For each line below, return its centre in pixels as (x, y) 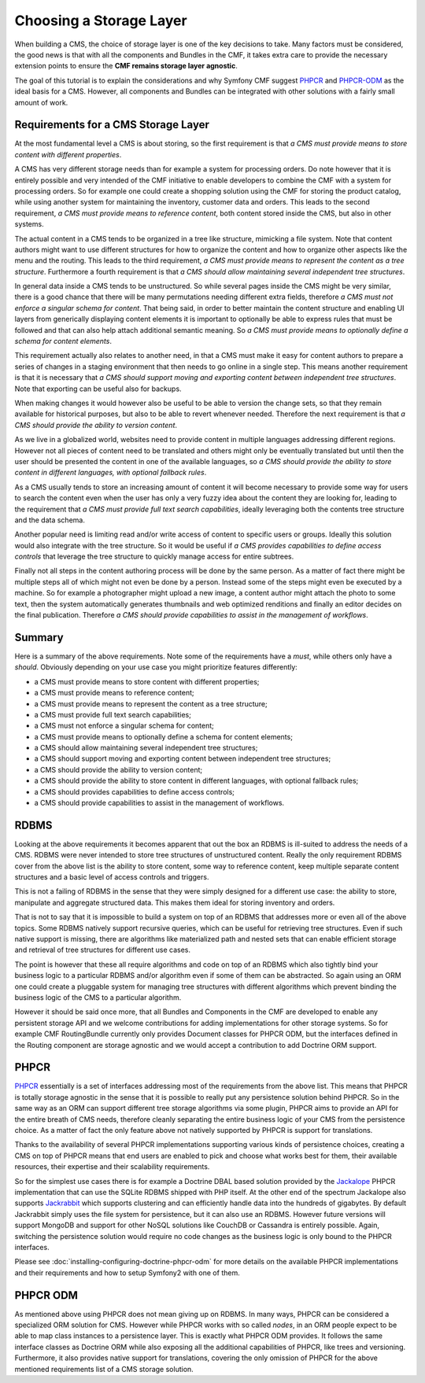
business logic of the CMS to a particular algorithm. (98, 998)
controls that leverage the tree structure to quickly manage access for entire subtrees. (154, 557)
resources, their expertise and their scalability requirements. (112, 1167)
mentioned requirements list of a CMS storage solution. (104, 1369)
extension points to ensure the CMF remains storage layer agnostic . (126, 66)
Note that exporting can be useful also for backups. (98, 389)
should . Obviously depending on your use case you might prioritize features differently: (156, 667)
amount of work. (41, 102)
